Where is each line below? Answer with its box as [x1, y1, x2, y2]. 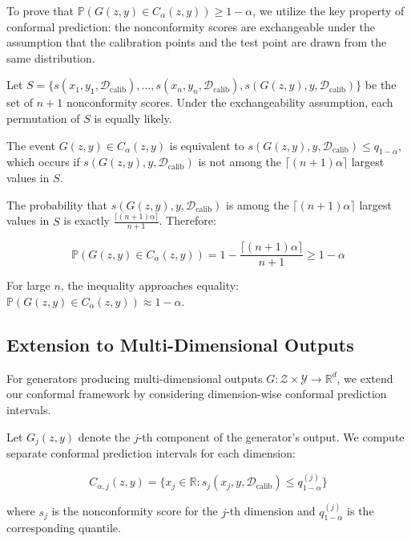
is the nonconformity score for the [51, 502, 218, 519]
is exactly [63, 212, 110, 229]
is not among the [198, 153, 281, 170]
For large [6, 277, 50, 294]
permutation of [6, 109, 80, 126]
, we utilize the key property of [252, 2, 405, 18]
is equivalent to [169, 136, 244, 153]
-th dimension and [226, 502, 316, 519]
